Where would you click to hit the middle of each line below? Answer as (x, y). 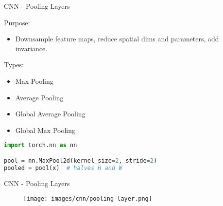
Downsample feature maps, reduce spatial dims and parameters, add (117, 39)
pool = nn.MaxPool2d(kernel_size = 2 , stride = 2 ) (81, 160)
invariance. (31, 48)
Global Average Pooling (50, 114)
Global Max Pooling (45, 130)
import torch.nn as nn (41, 145)
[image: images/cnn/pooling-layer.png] (88, 199)
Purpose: (17, 22)
